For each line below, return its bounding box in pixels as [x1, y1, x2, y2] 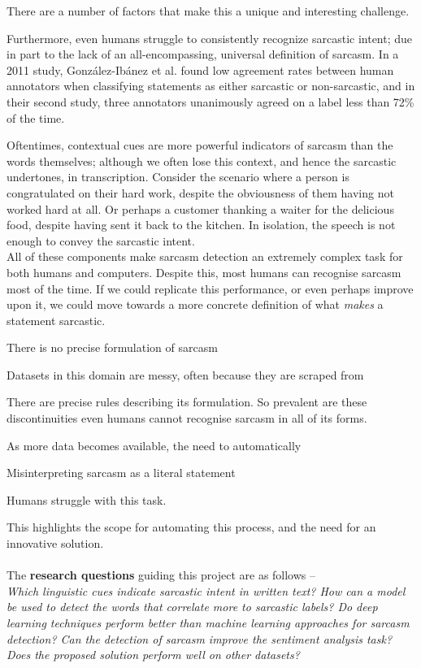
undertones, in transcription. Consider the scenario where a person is [7, 168, 349, 185]
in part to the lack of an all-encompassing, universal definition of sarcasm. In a [7, 46, 399, 63]
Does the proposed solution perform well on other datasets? [7, 646, 300, 663]
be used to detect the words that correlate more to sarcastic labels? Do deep [7, 598, 378, 615]
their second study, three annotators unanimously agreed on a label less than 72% [7, 93, 414, 110]
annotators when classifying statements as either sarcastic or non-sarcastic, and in [7, 77, 415, 94]
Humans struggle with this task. [7, 491, 167, 508]
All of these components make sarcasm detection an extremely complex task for [7, 248, 403, 265]
